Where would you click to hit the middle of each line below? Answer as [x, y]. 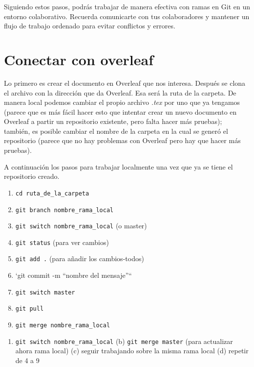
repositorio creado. [32, 176]
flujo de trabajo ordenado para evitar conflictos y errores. [90, 26]
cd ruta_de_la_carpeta [52, 193]
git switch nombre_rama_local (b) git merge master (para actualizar [124, 341]
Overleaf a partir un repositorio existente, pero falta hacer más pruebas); [113, 121]
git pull [30, 309]
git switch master [45, 292]
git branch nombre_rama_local [64, 210]
